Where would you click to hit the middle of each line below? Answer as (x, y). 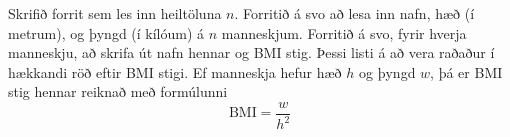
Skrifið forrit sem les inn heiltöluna (115, 13)
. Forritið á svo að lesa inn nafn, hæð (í (354, 13)
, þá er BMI (466, 71)
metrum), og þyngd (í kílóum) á (106, 32)
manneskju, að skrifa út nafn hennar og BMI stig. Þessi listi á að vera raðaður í (251, 52)
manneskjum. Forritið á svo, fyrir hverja (344, 32)
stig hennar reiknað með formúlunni (118, 91)
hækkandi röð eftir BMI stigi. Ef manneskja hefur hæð (175, 71)
